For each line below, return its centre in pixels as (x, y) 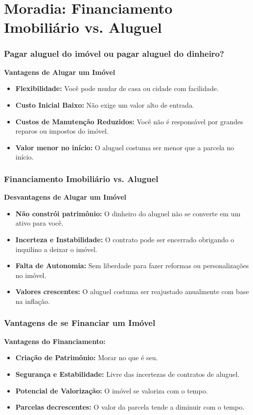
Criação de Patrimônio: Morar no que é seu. (87, 357)
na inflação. (33, 301)
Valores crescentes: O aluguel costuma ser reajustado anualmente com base (132, 291)
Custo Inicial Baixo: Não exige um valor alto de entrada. (105, 104)
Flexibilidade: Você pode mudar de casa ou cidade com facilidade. (117, 88)
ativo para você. (39, 223)
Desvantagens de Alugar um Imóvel (65, 197)
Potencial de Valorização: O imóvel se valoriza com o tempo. (112, 390)
